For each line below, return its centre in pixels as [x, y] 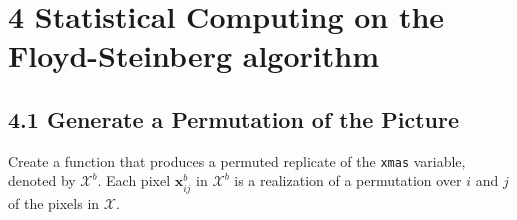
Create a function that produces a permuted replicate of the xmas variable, [237, 160]
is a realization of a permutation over [348, 180]
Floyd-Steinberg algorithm [193, 55]
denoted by [42, 180]
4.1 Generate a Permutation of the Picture [234, 118]
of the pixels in [54, 202]
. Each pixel [134, 180]
